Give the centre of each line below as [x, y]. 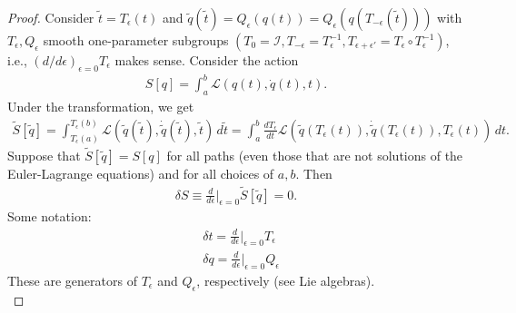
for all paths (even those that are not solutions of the [315, 155]
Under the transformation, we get [101, 107]
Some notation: [50, 216]
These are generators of [72, 280]
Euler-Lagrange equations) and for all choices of [141, 173]
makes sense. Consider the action [207, 60]
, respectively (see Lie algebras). [286, 280]
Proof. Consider [51, 17]
